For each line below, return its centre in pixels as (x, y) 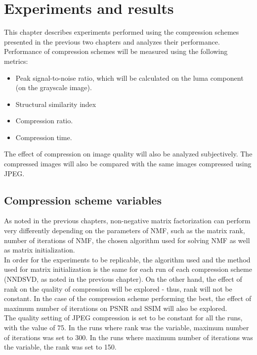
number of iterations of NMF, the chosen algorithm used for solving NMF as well (127, 240)
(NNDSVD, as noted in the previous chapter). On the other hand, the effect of (123, 279)
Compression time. (44, 137)
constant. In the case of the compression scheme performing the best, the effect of (128, 298)
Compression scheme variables (83, 200)
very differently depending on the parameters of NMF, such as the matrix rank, (125, 230)
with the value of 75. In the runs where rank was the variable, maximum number (127, 327)
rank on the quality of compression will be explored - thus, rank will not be (118, 288)
